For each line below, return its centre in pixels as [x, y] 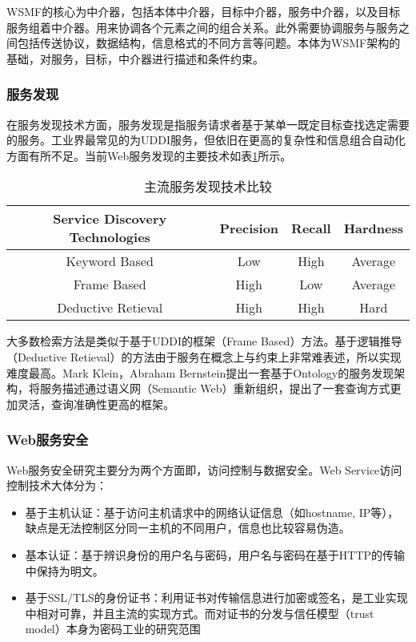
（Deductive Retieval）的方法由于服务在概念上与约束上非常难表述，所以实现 [204, 356]
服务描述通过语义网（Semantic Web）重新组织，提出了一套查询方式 [215, 388]
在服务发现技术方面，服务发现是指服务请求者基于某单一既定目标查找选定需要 [208, 124]
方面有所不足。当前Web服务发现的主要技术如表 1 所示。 [149, 155]
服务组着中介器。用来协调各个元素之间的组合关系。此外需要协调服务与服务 [202, 27]
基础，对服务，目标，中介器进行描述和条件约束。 [135, 58]
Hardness [373, 228]
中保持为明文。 [64, 570]
